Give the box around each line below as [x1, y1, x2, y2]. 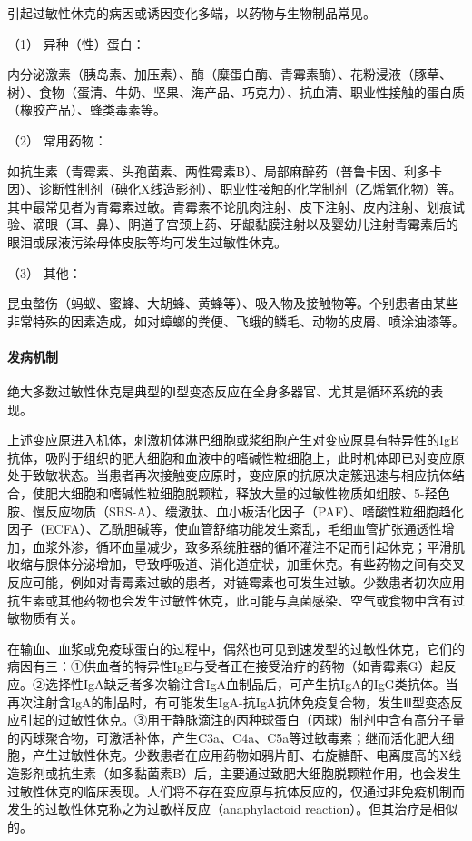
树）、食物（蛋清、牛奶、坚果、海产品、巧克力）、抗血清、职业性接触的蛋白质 [7, 82, 465, 101]
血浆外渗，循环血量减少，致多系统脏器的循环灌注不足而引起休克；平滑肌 [32, 536, 465, 556]
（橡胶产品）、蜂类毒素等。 [7, 100, 166, 119]
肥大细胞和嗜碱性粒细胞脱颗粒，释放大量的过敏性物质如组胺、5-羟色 [44, 484, 450, 503]
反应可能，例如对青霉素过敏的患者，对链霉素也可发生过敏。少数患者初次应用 [7, 573, 465, 592]
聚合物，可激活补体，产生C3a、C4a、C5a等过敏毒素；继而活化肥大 [44, 727, 442, 746]
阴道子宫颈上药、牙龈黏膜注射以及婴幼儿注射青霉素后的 [127, 215, 458, 234]
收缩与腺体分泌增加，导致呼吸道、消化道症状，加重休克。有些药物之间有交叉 [7, 555, 465, 574]
